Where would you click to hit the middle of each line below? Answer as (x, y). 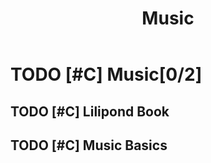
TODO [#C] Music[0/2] (106, 74)
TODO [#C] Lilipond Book (90, 111)
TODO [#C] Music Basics (89, 145)
